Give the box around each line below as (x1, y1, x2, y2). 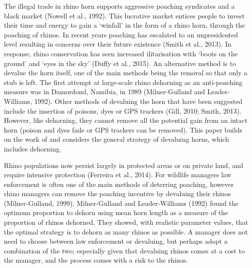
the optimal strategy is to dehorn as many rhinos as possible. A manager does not (4, 226, 248, 236)
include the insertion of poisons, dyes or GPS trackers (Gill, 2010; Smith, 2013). (4, 105, 242, 116)
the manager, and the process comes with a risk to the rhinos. (4, 255, 188, 265)
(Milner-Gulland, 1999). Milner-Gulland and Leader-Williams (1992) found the (4, 198, 238, 208)
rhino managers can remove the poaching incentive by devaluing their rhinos (4, 188, 231, 199)
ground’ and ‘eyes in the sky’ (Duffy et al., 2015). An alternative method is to (4, 58, 236, 68)
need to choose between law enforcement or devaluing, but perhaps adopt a (4, 236, 228, 246)
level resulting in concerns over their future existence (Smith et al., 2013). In (4, 39, 232, 49)
